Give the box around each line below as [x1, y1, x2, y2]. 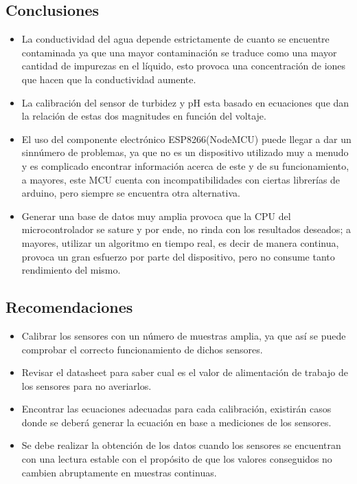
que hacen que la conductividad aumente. [21, 71, 196, 86]
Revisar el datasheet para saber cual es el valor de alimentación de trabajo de [21, 365, 348, 379]
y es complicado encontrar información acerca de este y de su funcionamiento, [21, 158, 349, 173]
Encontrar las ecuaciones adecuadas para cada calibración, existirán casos [21, 401, 332, 416]
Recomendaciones [5, 296, 133, 318]
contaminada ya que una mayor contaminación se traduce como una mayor [21, 45, 337, 59]
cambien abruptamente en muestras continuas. [21, 465, 217, 479]
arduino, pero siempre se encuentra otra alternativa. [21, 186, 240, 200]
